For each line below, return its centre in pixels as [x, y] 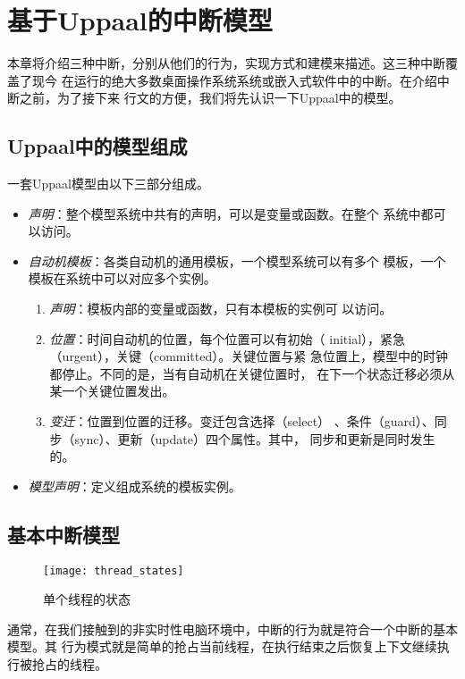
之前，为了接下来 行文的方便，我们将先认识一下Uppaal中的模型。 [210, 98]
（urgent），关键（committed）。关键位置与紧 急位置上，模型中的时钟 [249, 356]
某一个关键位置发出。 [112, 391]
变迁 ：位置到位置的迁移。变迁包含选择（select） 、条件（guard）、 [242, 421]
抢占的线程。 [69, 664]
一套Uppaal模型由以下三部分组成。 [108, 184]
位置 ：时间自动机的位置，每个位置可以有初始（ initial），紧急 [228, 338]
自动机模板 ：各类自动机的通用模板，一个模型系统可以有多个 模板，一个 [237, 260]
